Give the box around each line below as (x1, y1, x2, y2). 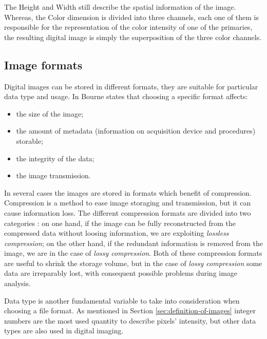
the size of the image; (16, 108, 84, 119)
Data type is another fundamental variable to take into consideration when (4, 295, 240, 306)
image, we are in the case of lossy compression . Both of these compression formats (4, 248, 262, 258)
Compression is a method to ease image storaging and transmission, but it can (4, 197, 251, 208)
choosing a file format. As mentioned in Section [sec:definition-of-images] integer (4, 305, 256, 316)
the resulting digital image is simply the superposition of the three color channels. (4, 31, 262, 42)
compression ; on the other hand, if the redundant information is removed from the (4, 237, 263, 248)
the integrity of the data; (16, 153, 94, 163)
